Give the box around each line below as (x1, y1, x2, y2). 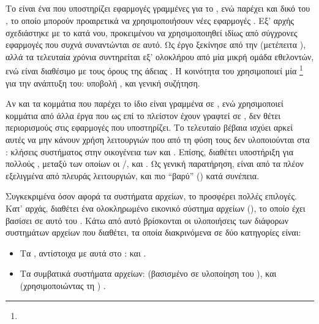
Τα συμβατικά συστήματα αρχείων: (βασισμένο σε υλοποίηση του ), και (20, 267, 277, 280)
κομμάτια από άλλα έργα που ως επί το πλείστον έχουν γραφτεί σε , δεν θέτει (6, 109, 281, 121)
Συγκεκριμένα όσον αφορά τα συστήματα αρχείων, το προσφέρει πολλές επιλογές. (6, 190, 297, 202)
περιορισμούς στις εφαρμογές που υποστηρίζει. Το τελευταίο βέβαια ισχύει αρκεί (6, 121, 293, 134)
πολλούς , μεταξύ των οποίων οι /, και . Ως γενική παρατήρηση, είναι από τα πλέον (6, 157, 304, 170)
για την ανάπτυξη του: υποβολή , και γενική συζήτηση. (6, 76, 200, 89)
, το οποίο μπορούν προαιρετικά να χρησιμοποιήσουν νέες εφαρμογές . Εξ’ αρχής (6, 13, 295, 26)
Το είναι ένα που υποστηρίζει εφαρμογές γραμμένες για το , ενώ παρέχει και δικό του (6, 2, 310, 15)
